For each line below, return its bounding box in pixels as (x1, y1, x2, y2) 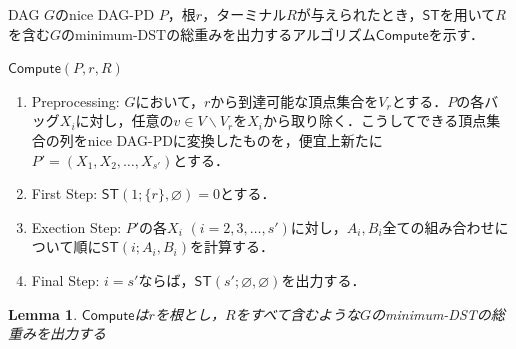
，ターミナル (202, 4, 287, 24)
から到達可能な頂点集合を (210, 90, 379, 111)
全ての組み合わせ (382, 216, 495, 237)
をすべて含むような (235, 303, 360, 324)
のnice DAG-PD (55, 4, 155, 24)
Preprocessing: (31, 90, 120, 111)
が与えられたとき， (296, 4, 423, 24)
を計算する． (190, 236, 274, 257)
